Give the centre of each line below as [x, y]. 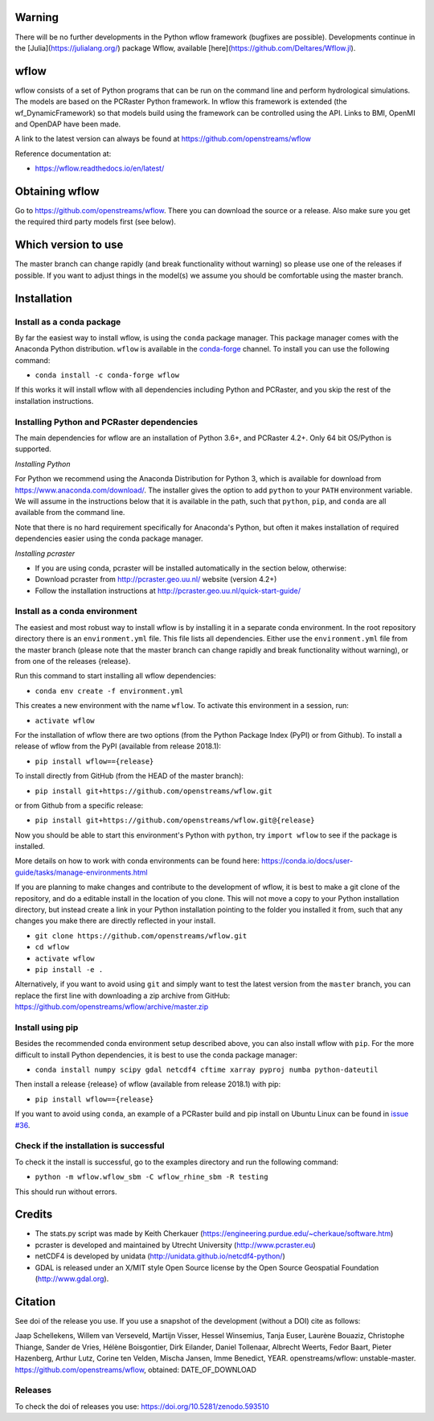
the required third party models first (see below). [96, 222]
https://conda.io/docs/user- [307, 861]
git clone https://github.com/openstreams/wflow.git [141, 936]
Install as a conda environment [76, 612]
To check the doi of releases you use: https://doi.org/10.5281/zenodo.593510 [142, 1406]
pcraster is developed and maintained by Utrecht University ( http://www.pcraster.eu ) [176, 1245]
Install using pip [47, 1028]
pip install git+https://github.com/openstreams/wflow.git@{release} [175, 820]
